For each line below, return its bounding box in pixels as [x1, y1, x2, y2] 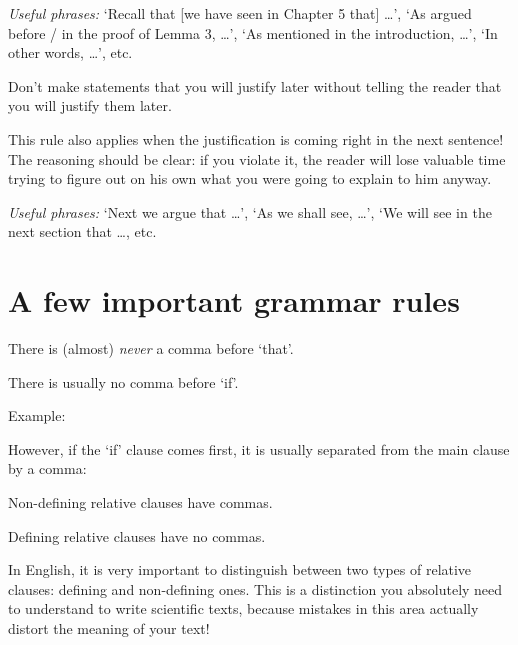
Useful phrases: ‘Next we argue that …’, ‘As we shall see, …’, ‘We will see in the [8, 201, 492, 222]
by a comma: [8, 458, 87, 479]
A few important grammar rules [8, 280, 460, 321]
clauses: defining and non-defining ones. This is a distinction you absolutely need [8, 578, 503, 599]
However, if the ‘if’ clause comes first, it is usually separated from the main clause [8, 438, 510, 459]
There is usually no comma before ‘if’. [8, 371, 239, 392]
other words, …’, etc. [8, 42, 133, 63]
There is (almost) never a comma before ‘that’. [8, 338, 294, 359]
